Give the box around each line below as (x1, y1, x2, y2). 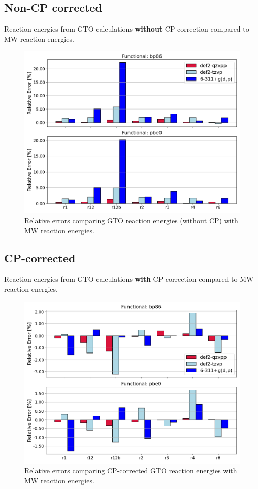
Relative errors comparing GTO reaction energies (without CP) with (24, 214, 238, 225)
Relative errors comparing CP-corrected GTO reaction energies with (24, 465, 237, 476)
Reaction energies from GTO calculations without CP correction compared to (4, 23, 249, 34)
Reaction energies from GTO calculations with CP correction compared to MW (4, 274, 254, 284)
